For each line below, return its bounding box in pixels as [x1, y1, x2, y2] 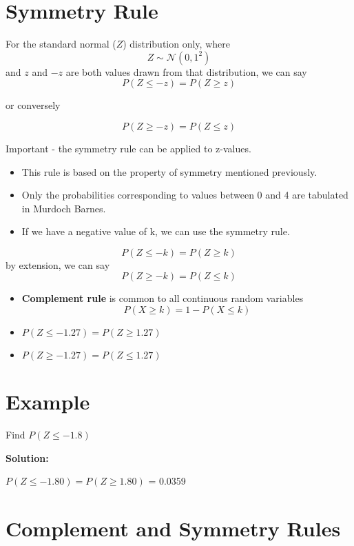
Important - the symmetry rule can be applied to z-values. [6, 141, 251, 155]
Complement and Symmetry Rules [6, 514, 341, 543]
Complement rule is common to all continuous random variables [21, 291, 304, 305]
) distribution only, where [123, 37, 230, 51]
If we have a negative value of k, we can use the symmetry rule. [21, 224, 290, 239]
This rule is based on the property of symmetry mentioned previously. [21, 164, 317, 179]
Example [6, 387, 90, 416]
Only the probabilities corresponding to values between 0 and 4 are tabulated [21, 188, 348, 202]
